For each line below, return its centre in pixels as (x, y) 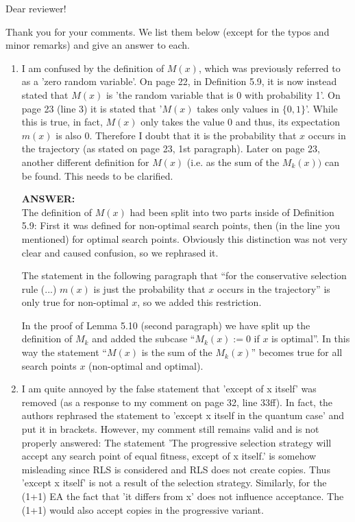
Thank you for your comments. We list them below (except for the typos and (168, 31)
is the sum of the (177, 352)
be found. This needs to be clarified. (97, 175)
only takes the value (183, 122)
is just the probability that (149, 288)
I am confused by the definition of (93, 68)
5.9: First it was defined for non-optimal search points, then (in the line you (181, 225)
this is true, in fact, (62, 122)
